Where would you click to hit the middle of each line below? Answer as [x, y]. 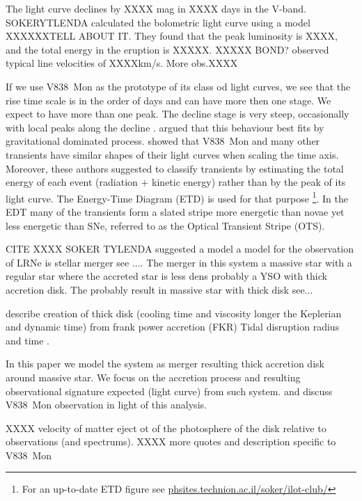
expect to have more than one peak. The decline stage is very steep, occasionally [178, 114]
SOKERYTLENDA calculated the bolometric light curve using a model [158, 22]
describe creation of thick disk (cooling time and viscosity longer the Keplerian [174, 313]
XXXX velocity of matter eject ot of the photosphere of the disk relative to [166, 428]
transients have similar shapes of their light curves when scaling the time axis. [172, 154]
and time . [28, 340]
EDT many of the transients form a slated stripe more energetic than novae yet [175, 211]
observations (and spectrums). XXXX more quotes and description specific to [171, 442]
